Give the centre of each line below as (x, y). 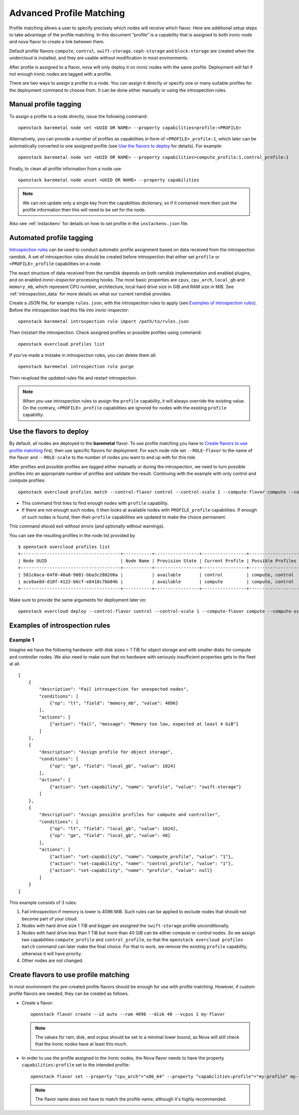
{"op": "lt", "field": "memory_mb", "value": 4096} (114, 703)
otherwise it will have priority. (52, 954)
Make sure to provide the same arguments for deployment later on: (78, 600)
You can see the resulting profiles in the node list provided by (72, 535)
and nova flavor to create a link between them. (57, 42)
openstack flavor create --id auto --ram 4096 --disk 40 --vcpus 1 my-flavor (128, 1014)
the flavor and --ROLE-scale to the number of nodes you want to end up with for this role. (103, 457)
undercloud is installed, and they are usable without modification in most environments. (99, 58)
